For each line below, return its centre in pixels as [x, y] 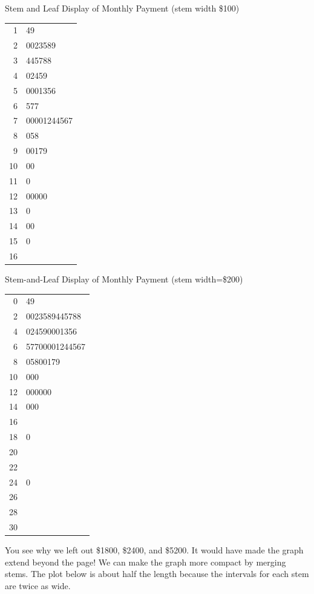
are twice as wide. [38, 585]
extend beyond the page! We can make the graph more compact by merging [146, 562]
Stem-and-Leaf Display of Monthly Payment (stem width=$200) [124, 279]
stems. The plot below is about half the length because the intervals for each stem [157, 574]
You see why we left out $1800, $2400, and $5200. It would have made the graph [154, 550]
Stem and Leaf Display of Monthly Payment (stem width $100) [122, 8]
